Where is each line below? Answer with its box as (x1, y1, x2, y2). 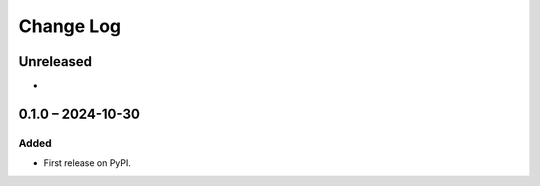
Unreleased (18, 53, 93, 70)
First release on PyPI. (43, 157, 132, 169)
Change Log (18, 15, 122, 37)
